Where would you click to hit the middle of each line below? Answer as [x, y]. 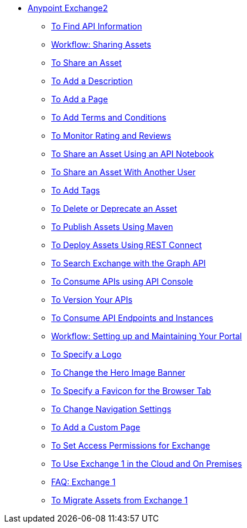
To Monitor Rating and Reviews [111, 136]
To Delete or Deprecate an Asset [114, 208]
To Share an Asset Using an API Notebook [133, 154]
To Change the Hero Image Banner [119, 372]
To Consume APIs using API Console [122, 281]
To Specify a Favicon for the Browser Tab [131, 391]
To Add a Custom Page [96, 427]
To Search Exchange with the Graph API [128, 263]
